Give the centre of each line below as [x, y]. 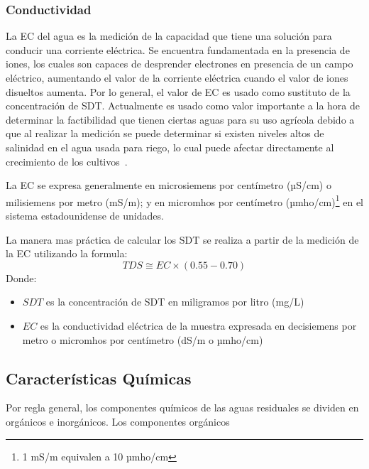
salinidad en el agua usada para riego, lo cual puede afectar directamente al [170, 147]
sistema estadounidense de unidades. [85, 215]
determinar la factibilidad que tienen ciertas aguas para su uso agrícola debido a [180, 119]
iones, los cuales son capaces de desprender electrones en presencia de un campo [180, 64]
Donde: [21, 277]
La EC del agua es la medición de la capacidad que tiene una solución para [169, 36]
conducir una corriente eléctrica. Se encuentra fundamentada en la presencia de [178, 49]
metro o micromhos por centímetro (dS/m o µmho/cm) [143, 339]
